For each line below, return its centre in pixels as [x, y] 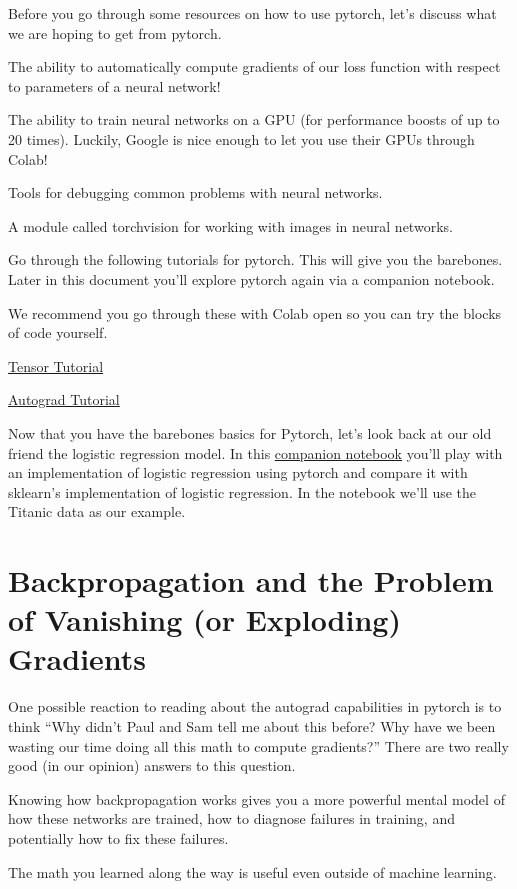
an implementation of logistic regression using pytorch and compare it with [238, 472]
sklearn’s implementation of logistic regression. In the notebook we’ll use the [242, 491]
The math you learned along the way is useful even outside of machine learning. [252, 871]
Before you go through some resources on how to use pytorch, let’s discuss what [252, 13]
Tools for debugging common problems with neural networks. [195, 192]
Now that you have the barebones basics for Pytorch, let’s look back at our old [250, 432]
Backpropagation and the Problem [251, 580]
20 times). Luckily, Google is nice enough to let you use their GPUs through [241, 138]
